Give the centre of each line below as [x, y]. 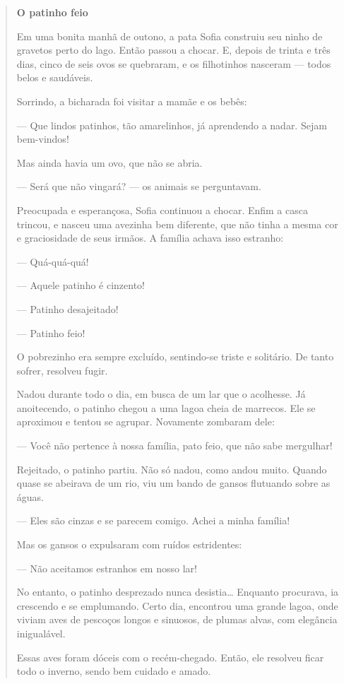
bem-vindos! [43, 139]
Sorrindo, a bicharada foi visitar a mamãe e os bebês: [132, 101]
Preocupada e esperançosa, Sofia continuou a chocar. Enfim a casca [162, 210]
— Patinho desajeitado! [67, 308]
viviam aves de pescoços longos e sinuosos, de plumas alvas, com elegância [177, 619]
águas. [30, 496]
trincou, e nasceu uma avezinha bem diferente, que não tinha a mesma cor [177, 224]
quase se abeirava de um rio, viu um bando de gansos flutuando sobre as [173, 483]
